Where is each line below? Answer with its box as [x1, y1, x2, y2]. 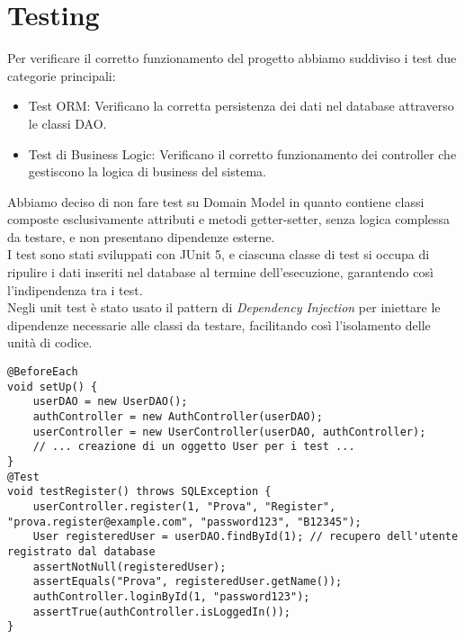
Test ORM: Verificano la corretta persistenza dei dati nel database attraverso [28, 96, 454, 115]
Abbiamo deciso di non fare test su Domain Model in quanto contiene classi [7, 192, 425, 211]
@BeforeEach [7, 365, 78, 379]
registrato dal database [7, 544, 156, 558]
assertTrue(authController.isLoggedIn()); [32, 605, 291, 618]
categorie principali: [7, 66, 116, 85]
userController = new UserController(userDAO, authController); [32, 425, 426, 438]
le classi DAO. [28, 113, 107, 132]
